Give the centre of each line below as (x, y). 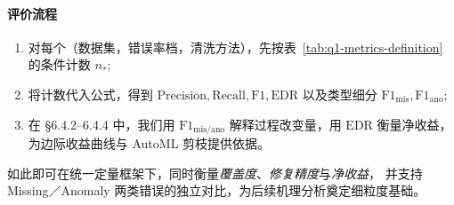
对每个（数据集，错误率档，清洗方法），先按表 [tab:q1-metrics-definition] (235, 47)
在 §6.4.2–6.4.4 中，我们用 (101, 124)
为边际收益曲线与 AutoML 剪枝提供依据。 (149, 143)
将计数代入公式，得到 (90, 94)
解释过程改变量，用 (285, 124)
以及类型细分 (340, 94)
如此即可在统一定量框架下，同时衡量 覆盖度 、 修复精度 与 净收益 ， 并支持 (215, 173)
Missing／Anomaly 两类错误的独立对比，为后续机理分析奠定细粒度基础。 (217, 190)
